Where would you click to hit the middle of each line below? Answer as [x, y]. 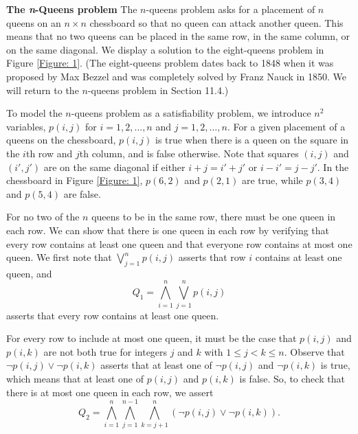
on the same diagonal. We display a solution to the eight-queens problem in [165, 49]
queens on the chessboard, [61, 140]
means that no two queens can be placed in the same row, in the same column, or [178, 36]
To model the [34, 113]
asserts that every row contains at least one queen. [113, 315]
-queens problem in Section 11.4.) [158, 90]
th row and [49, 153]
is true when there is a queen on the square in [252, 140]
